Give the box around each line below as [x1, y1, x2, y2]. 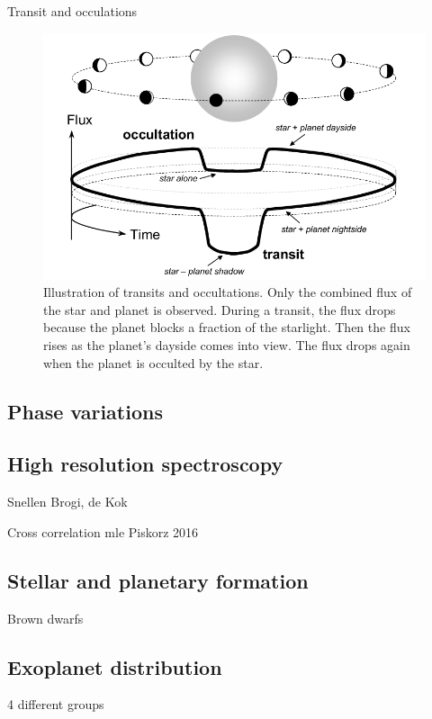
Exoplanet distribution [7, 652, 222, 680]
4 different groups [7, 695, 104, 714]
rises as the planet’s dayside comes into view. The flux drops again [43, 336, 410, 355]
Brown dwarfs [7, 608, 84, 627]
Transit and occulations [7, 2, 138, 20]
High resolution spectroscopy [7, 450, 283, 478]
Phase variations [7, 397, 163, 425]
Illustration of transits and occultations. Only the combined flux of [43, 283, 412, 301]
